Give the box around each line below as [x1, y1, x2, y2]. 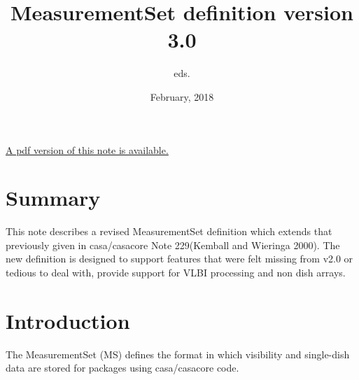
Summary [6, 183, 101, 212]
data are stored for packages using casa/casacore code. [6, 360, 239, 375]
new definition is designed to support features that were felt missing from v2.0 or [6, 251, 353, 266]
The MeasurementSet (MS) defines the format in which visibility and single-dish [6, 346, 350, 361]
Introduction [6, 306, 130, 335]
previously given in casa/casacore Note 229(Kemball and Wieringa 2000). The [6, 237, 340, 252]
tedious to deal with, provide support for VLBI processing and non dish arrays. [6, 265, 346, 279]
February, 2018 [150, 89, 214, 104]
